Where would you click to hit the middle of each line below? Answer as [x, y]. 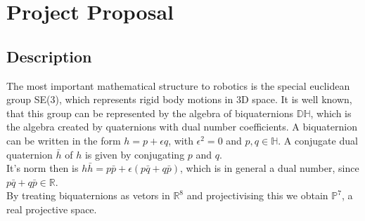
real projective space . [52, 209]
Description [49, 56]
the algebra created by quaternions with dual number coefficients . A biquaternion [182, 127]
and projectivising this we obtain [257, 195]
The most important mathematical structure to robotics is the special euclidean [178, 85]
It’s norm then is [43, 168]
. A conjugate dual [318, 140]
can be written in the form [64, 140]
